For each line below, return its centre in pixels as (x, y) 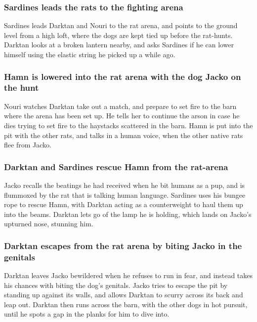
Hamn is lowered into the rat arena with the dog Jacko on (123, 76)
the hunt (21, 88)
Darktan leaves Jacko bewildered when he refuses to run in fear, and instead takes (128, 275)
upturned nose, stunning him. (49, 224)
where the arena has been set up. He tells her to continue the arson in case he (122, 116)
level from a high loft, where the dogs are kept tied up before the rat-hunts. (118, 35)
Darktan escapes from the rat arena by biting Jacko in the (123, 245)
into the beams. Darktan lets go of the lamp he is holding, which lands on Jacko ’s (128, 214)
